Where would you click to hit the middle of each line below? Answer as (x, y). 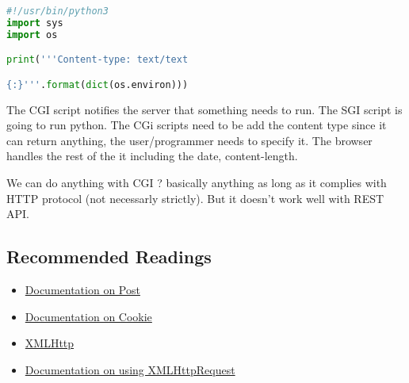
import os (32, 34)
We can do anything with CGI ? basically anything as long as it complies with (197, 183)
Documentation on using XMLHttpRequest (130, 369)
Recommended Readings (109, 257)
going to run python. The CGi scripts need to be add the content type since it (197, 125)
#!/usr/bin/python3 (57, 11)
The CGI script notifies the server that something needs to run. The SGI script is (204, 109)
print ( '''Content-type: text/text (97, 60)
